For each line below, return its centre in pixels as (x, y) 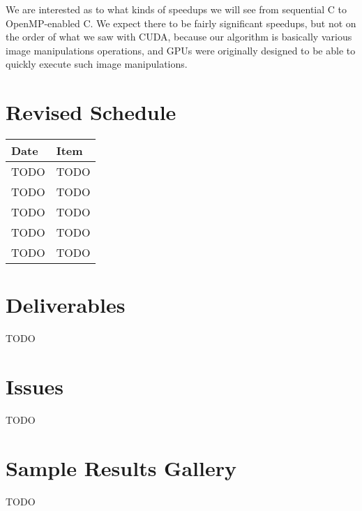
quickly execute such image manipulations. (97, 64)
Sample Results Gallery (121, 467)
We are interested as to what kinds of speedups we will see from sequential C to (176, 9)
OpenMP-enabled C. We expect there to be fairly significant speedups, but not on (181, 23)
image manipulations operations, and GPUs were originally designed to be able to (181, 50)
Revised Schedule (91, 112)
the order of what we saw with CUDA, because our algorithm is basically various (179, 37)
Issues (35, 386)
